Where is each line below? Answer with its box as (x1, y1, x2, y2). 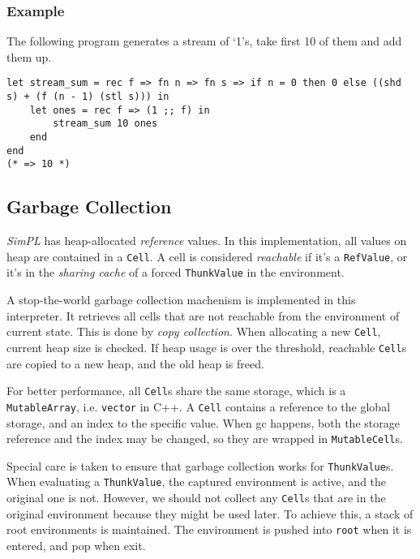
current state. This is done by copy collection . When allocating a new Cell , (6, 323, 381, 340)
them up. (6, 48, 52, 65)
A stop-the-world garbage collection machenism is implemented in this (6, 291, 356, 308)
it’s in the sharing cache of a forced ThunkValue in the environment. (6, 264, 345, 281)
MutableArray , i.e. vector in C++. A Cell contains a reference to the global (6, 398, 391, 415)
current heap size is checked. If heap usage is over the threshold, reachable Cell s (6, 338, 407, 355)
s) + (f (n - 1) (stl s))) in (6, 91, 169, 103)
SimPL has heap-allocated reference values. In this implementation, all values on (6, 232, 407, 249)
